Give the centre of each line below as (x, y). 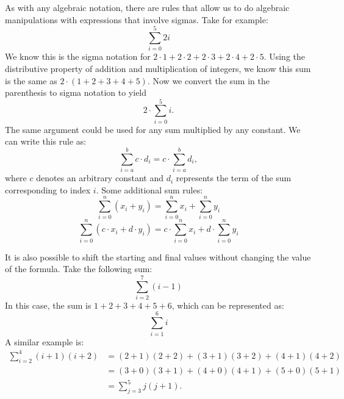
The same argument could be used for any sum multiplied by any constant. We (153, 129)
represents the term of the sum (234, 178)
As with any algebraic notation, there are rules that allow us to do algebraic (147, 7)
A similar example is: (45, 341)
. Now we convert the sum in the (208, 80)
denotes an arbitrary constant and (100, 178)
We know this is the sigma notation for (78, 56)
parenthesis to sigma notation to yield (76, 92)
